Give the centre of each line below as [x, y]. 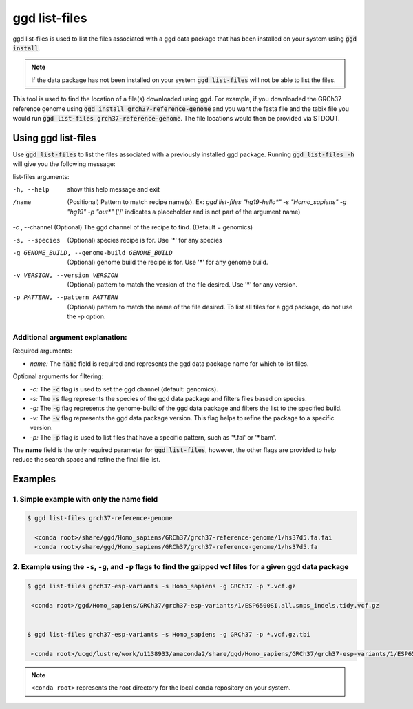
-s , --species [36, 240]
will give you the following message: [64, 164]
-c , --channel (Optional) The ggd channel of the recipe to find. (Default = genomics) [133, 227]
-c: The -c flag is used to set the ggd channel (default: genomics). [124, 389]
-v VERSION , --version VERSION [65, 275]
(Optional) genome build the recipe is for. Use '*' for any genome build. [168, 263]
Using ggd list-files [54, 138]
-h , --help [31, 189]
